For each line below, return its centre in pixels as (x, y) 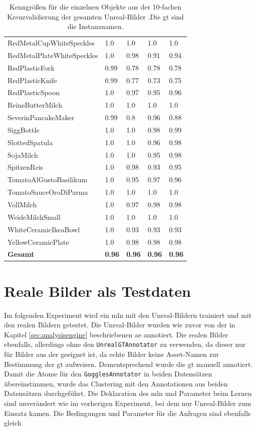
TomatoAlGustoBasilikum (48, 179)
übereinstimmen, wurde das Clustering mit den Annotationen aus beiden (116, 383)
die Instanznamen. (95, 26)
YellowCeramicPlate (38, 242)
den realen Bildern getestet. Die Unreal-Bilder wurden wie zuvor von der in (120, 325)
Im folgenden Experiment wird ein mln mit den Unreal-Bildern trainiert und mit (128, 315)
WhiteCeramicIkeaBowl (44, 229)
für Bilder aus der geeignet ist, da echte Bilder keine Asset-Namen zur (112, 354)
